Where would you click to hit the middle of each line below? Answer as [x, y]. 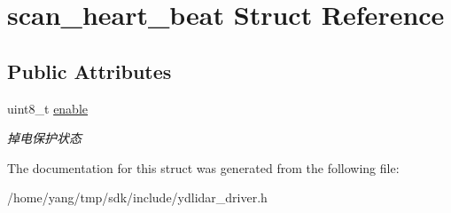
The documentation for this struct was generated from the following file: [203, 167]
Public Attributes [89, 71]
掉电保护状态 [44, 138]
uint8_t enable [48, 108]
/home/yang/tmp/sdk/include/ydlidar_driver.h [137, 197]
